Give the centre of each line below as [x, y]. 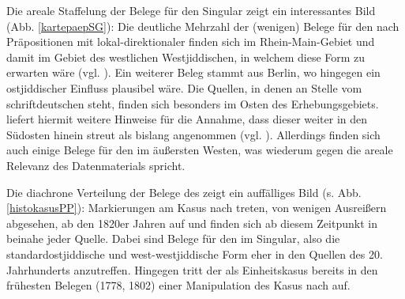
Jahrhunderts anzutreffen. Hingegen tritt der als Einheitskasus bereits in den [192, 269]
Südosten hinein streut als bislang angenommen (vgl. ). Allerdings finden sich [193, 134]
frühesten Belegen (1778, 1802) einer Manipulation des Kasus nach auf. [178, 285]
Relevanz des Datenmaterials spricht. [96, 165]
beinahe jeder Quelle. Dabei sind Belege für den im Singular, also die [173, 238]
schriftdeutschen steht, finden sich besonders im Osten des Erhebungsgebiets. [193, 103]
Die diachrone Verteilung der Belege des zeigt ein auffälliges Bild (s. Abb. [184, 192]
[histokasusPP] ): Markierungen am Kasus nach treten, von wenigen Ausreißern [197, 208]
